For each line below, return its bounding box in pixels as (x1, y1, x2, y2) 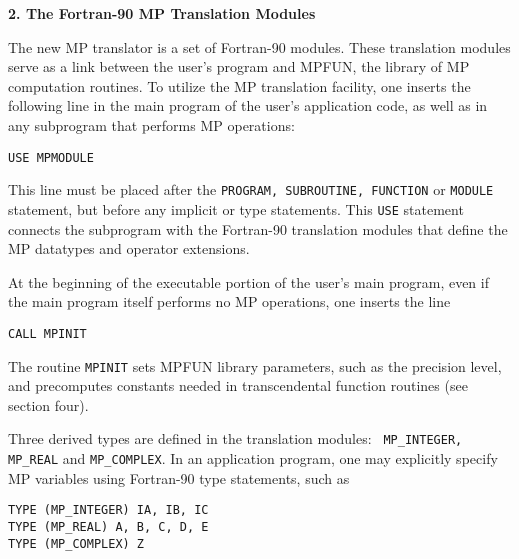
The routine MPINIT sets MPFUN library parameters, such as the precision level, (8, 355, 502, 376)
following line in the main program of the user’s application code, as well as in (8, 95, 488, 116)
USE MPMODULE (8, 150, 94, 165)
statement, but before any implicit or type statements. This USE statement (8, 198, 464, 219)
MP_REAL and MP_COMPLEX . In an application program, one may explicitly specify (8, 448, 498, 469)
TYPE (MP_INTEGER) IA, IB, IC (8, 503, 209, 518)
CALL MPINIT (8, 326, 87, 341)
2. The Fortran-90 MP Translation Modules (8, 3, 316, 23)
